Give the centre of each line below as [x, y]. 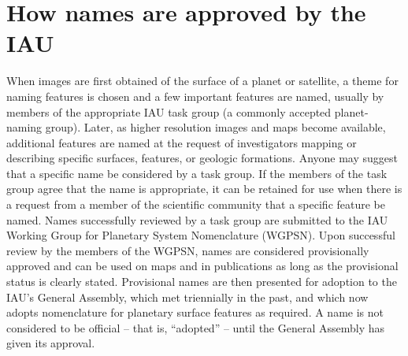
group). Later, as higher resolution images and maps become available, [215, 127]
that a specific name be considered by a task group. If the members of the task [197, 173]
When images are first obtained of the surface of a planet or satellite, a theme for [202, 81]
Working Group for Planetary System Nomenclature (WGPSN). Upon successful [201, 235]
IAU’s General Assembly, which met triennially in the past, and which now [187, 297]
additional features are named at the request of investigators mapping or [182, 142]
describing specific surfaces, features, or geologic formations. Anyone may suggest [202, 158]
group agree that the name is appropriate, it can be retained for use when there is [204, 189]
